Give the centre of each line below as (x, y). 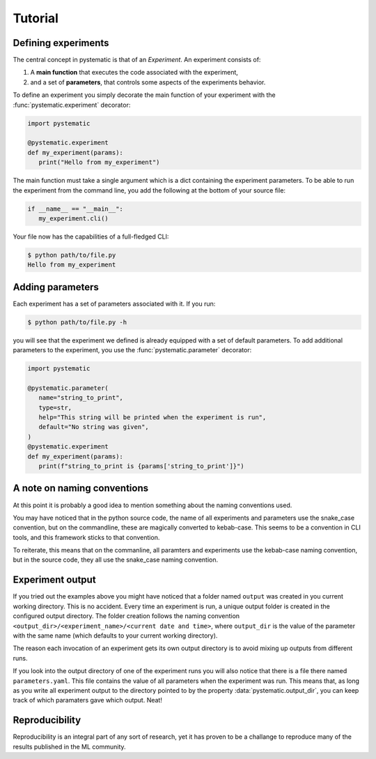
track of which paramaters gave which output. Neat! (88, 700)
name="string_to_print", (81, 398)
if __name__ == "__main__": (75, 209)
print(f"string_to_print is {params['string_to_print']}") (141, 466)
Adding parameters (56, 287)
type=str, (55, 407)
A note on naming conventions (81, 488)
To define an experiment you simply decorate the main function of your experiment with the (144, 95)
